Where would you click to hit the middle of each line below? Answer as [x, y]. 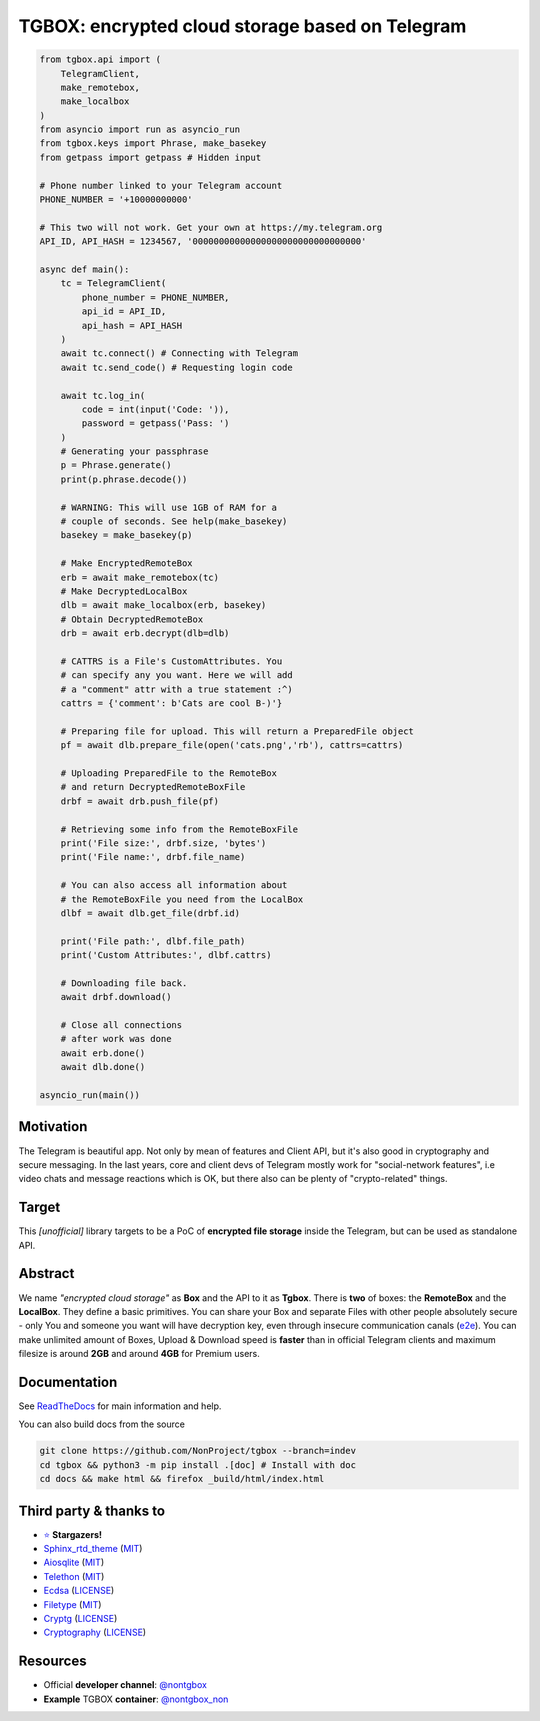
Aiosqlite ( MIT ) [74, 1562]
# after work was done [116, 1039]
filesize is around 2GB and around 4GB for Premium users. [139, 1354]
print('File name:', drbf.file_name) [153, 857]
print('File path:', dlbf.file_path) [153, 941]
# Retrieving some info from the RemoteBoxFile [179, 829]
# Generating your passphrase [134, 451]
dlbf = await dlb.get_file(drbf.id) [150, 913]
